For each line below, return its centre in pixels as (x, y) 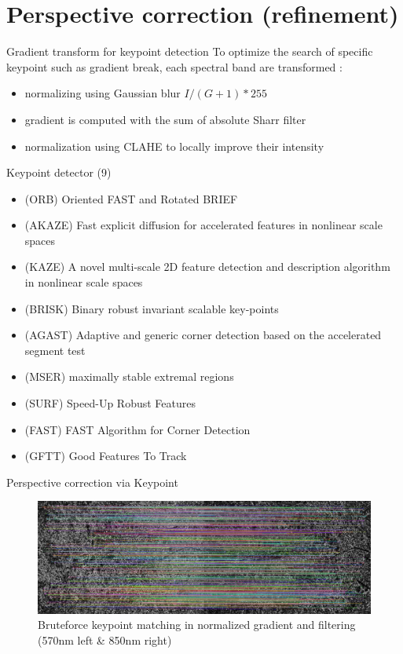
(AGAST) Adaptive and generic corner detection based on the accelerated (203, 335)
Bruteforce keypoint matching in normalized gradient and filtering (197, 625)
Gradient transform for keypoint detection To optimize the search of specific (190, 51)
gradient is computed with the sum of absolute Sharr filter (165, 119)
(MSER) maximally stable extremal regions (129, 376)
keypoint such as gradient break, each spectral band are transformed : (174, 66)
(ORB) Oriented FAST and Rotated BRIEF (131, 198)
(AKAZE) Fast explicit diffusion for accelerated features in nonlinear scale (203, 225)
